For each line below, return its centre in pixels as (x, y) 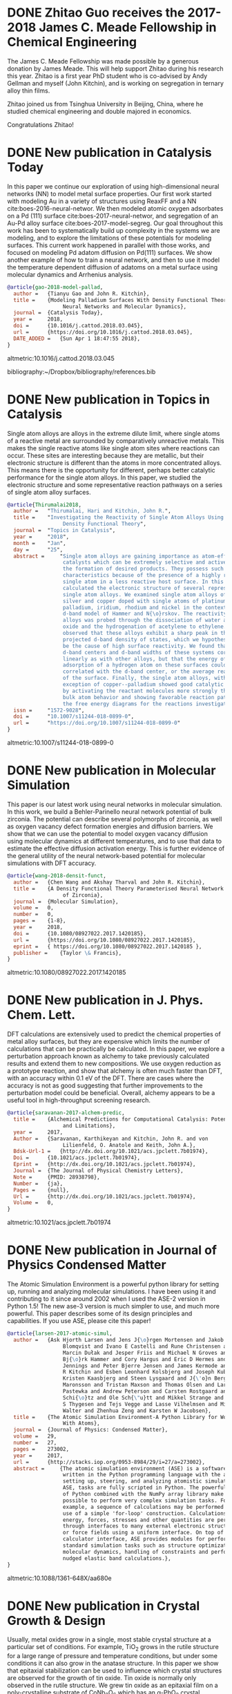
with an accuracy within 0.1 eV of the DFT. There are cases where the (106, 1078)
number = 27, (35, 1443)
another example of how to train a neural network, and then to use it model (113, 260)
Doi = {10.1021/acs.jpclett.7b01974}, (77, 1158)
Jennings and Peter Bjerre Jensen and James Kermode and (146, 1366)
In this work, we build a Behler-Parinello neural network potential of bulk (110, 812)
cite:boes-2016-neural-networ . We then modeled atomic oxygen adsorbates (115, 208)
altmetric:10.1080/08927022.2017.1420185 (67, 973)
